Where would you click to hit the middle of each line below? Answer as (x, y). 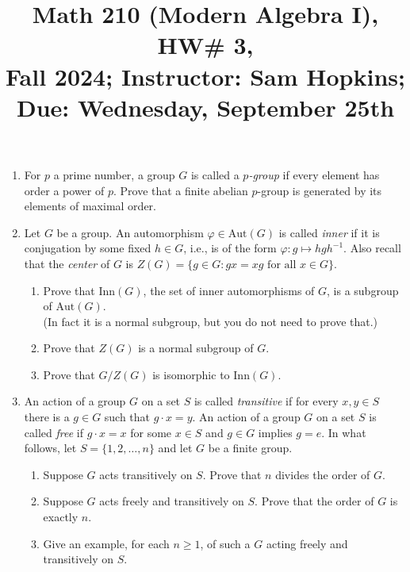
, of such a (225, 543)
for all (282, 265)
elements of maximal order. (90, 206)
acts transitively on (146, 474)
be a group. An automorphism (130, 232)
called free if (54, 432)
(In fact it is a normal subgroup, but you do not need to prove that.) (211, 321)
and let (175, 448)
